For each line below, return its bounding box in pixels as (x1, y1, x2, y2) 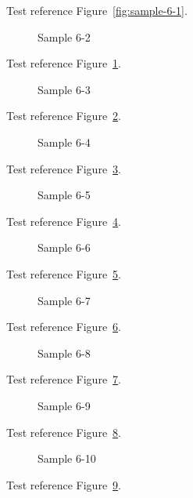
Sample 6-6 (38, 239, 91, 256)
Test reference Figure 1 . (6, 55, 121, 71)
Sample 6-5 (38, 187, 91, 203)
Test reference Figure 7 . (6, 371, 121, 387)
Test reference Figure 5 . (6, 265, 121, 282)
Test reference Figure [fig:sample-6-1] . (6, 2, 188, 18)
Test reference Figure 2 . (6, 107, 121, 124)
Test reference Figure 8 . (6, 423, 121, 440)
